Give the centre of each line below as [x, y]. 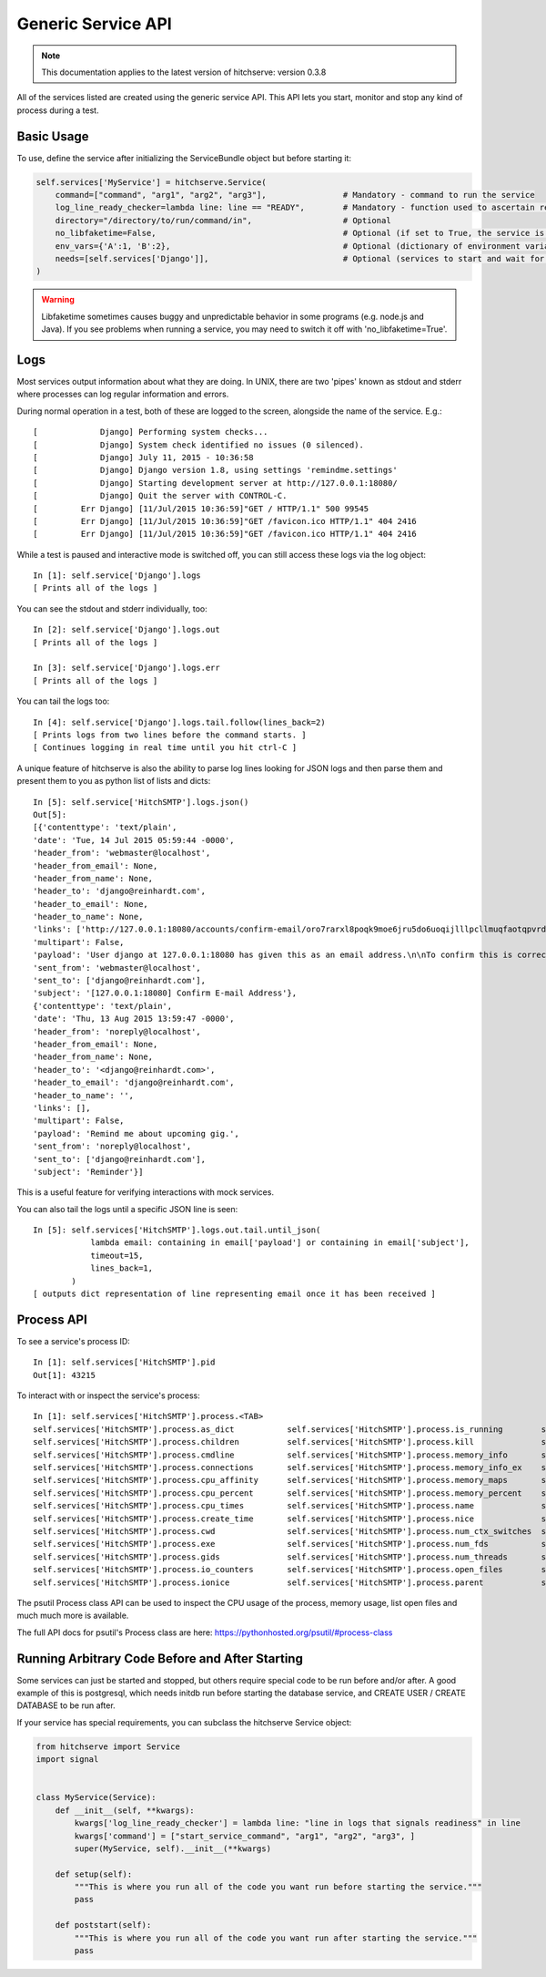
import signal [67, 1760]
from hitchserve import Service [108, 1746]
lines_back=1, [122, 1268]
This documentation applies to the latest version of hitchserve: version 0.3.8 [184, 72]
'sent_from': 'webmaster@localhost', [117, 968]
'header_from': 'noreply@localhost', [117, 1031]
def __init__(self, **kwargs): [125, 1810]
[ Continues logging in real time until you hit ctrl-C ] [165, 748]
